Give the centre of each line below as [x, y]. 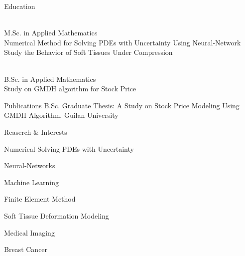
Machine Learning [31, 182]
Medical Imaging [29, 232]
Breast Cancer [26, 249]
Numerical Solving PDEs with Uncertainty [69, 148]
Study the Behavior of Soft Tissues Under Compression [88, 52]
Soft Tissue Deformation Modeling [57, 215]
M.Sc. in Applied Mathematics [51, 33]
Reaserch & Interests [36, 131]
